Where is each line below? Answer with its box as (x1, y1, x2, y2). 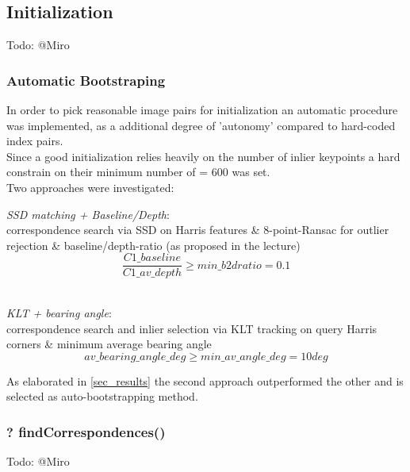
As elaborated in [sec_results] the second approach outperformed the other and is (6, 372, 404, 389)
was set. (232, 163, 270, 180)
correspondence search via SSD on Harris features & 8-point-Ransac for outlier (6, 221, 389, 238)
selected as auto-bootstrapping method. (6, 388, 198, 405)
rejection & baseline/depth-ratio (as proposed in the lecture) (6, 236, 301, 253)
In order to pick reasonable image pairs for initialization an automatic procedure (6, 102, 398, 118)
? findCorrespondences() (6, 421, 166, 441)
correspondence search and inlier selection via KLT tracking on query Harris (6, 320, 377, 336)
